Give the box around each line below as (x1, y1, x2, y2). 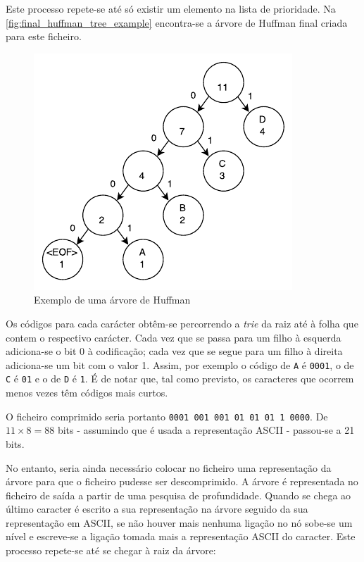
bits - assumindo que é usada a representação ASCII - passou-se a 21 (57, 423, 355, 437)
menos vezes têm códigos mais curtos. (6, 385, 168, 400)
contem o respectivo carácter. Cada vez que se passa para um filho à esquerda (6, 330, 341, 344)
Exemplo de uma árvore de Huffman (34, 292, 191, 307)
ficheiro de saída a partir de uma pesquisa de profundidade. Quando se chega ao (6, 487, 351, 502)
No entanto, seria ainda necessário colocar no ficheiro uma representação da (6, 460, 332, 475)
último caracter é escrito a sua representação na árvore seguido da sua (6, 501, 308, 516)
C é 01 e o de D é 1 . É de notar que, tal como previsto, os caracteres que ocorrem (6, 371, 354, 386)
